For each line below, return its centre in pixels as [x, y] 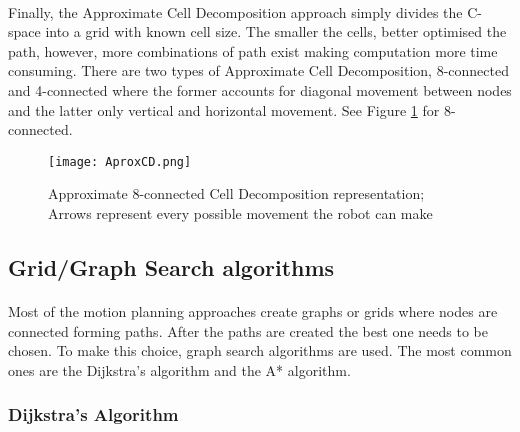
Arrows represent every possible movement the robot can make [240, 213]
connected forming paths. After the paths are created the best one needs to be [248, 330]
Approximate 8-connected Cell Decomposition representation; [236, 193]
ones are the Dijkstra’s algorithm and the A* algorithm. [179, 369]
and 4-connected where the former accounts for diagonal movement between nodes [260, 89]
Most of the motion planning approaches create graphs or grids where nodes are [253, 310]
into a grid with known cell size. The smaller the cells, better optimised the [276, 31]
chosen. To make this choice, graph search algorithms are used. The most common [260, 350]
